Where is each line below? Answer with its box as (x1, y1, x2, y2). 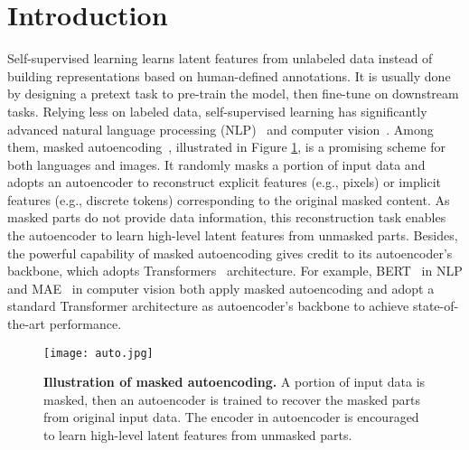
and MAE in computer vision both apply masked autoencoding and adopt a (7, 278, 435, 297)
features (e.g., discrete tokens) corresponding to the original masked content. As (7, 190, 450, 209)
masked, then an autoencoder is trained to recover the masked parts (43, 389, 420, 408)
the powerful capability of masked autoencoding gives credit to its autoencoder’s (7, 243, 453, 262)
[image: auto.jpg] (43, 346, 154, 360)
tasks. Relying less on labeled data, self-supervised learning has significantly (7, 101, 427, 120)
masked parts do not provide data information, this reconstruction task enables (7, 208, 446, 227)
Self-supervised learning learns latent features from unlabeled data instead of (7, 49, 433, 68)
